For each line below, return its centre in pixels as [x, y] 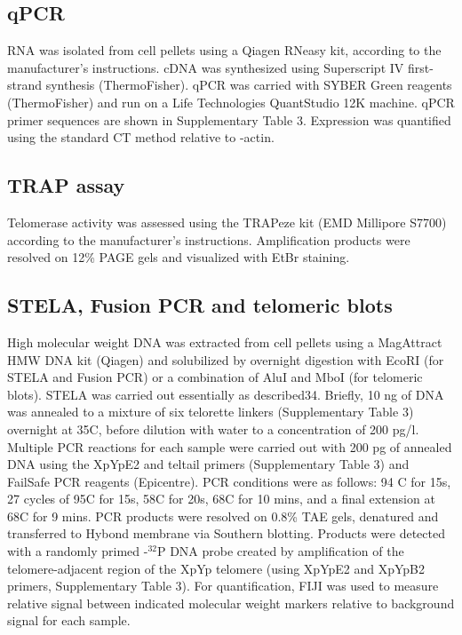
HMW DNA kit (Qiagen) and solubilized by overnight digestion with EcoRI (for [226, 359]
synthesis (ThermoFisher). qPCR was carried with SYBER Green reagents [249, 85]
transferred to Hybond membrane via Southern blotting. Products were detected [226, 533]
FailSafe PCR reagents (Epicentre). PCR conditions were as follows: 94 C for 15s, [229, 481]
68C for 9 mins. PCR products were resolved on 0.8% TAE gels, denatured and [223, 516]
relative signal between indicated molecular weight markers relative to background [231, 603]
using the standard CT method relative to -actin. [141, 137]
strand [25, 85]
